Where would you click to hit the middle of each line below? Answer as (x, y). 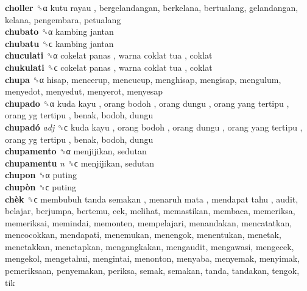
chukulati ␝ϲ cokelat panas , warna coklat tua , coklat (109, 67)
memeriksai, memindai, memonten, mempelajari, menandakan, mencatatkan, (149, 222)
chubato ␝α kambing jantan (59, 31)
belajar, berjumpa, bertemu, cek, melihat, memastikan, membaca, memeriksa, (150, 211)
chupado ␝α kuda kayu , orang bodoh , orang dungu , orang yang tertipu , (147, 103)
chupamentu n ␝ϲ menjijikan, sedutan (79, 163)
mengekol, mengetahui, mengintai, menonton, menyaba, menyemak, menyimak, (153, 258)
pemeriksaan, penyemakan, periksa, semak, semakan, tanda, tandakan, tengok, (152, 271)
